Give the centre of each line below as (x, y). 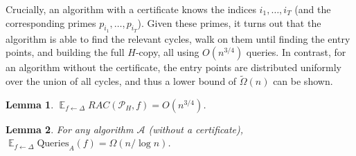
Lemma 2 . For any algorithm (70, 129)
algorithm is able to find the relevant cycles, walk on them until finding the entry (178, 38)
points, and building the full (65, 52)
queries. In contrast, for (296, 52)
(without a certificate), (196, 129)
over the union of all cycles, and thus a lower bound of (121, 81)
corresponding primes (51, 22)
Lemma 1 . (30, 104)
